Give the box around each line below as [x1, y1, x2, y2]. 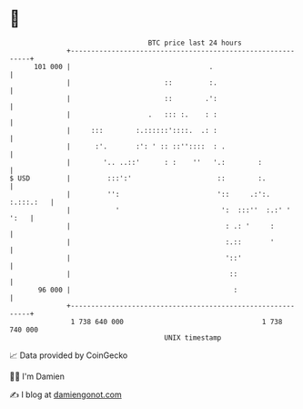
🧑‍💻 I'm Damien [9, 371, 66, 382]
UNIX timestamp [164, 332, 222, 343]
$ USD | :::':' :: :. [9, 173, 267, 183]
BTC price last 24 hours [147, 38, 243, 47]
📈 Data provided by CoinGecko [9, 350, 128, 361]
